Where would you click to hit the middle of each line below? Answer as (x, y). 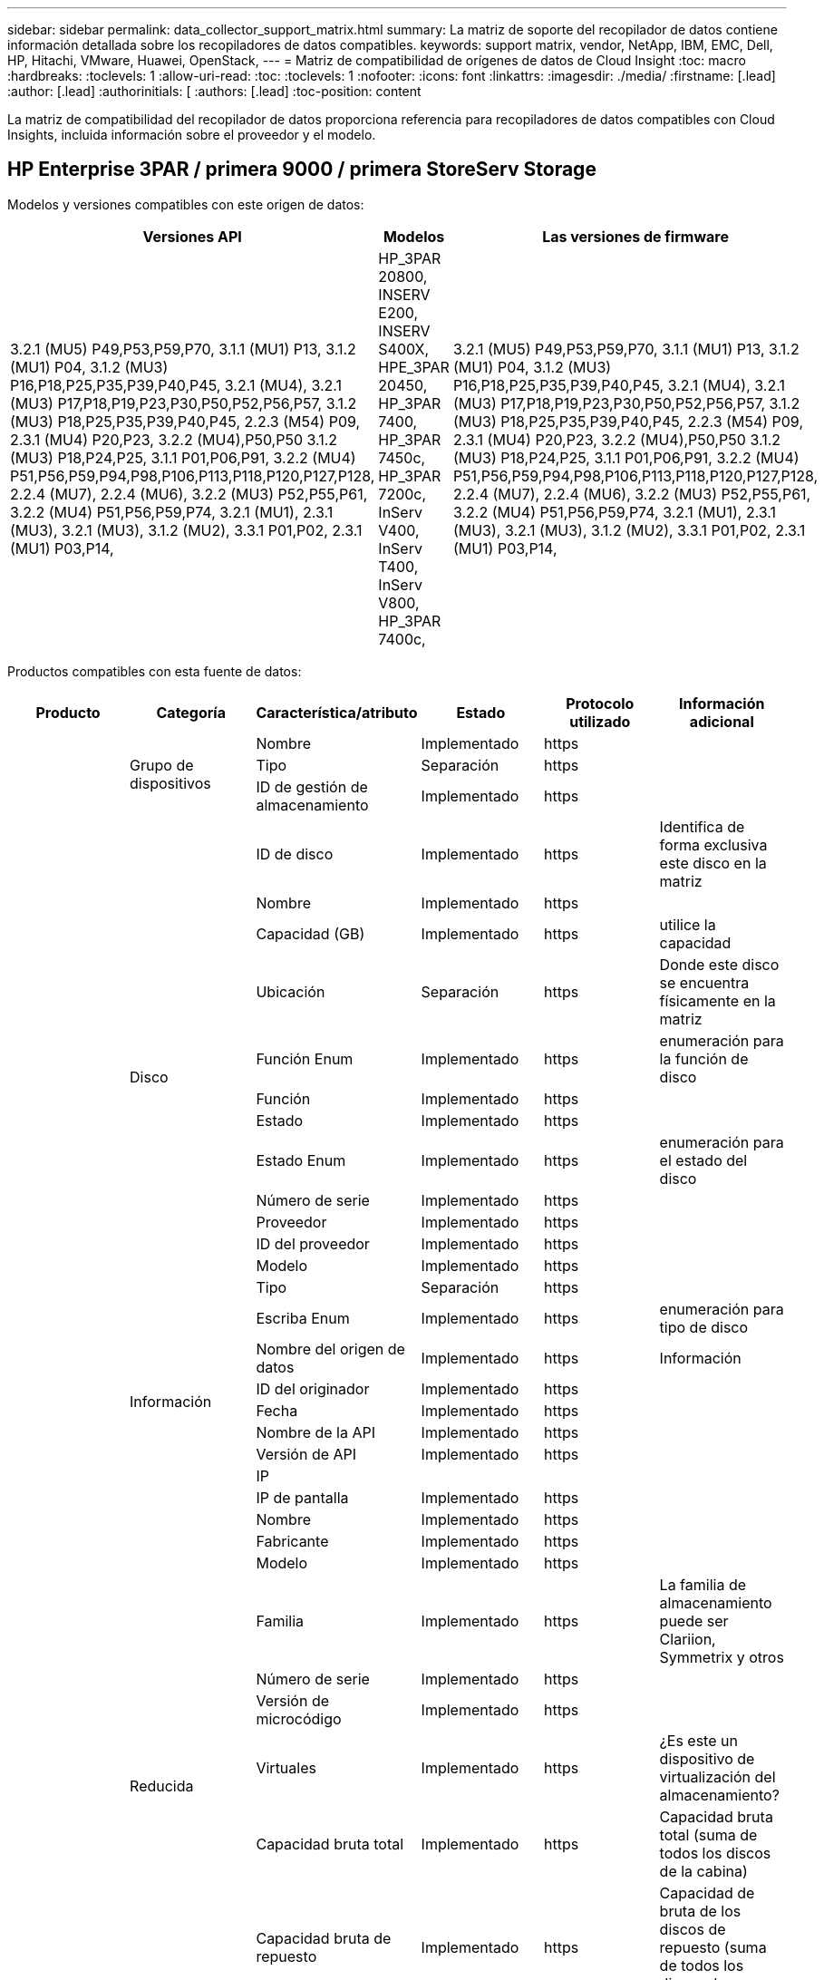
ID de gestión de (312, 786)
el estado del (703, 1160)
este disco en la (713, 863)
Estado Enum (301, 1160)
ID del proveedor (313, 1243)
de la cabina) (703, 1871)
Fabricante (292, 1541)
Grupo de (162, 765)
